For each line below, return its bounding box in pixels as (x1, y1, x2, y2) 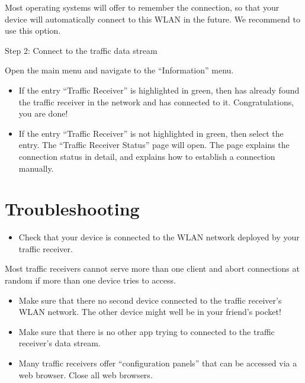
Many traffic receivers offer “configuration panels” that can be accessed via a (18, 357, 297, 369)
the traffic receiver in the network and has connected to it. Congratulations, (18, 95, 294, 108)
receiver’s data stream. (18, 337, 101, 349)
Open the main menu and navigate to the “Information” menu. (5, 64, 234, 76)
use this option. (5, 24, 61, 37)
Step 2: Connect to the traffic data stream (5, 44, 158, 56)
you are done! (18, 107, 68, 120)
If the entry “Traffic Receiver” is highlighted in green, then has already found (18, 83, 300, 96)
